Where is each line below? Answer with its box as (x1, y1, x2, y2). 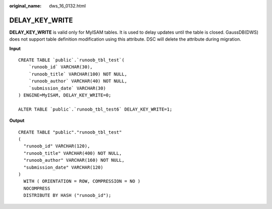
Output (9, 118, 25, 124)
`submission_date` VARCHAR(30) (28, 85, 106, 91)
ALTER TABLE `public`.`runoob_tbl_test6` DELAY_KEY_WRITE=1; (18, 106, 172, 112)
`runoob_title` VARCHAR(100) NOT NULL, (28, 71, 127, 77)
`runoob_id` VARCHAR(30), (28, 64, 93, 70)
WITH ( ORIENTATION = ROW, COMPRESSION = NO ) (23, 178, 141, 184)
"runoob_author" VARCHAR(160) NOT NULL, (23, 157, 125, 163)
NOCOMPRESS (23, 185, 50, 191)
